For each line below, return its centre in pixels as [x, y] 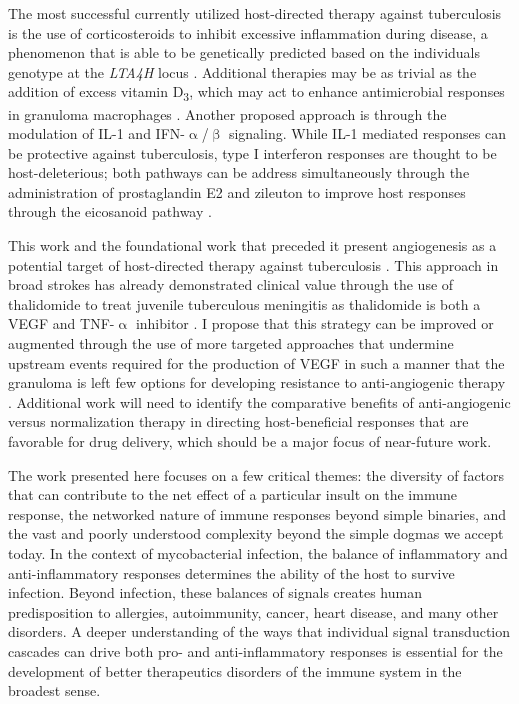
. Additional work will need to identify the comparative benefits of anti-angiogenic [259, 401]
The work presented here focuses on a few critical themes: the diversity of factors [256, 474]
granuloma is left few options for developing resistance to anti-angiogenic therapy [257, 382]
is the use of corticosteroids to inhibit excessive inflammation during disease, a [248, 32]
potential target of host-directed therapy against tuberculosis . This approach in [253, 264]
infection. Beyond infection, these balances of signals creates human [215, 592]
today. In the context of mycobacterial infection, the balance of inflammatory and [258, 552]
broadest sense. [54, 690]
